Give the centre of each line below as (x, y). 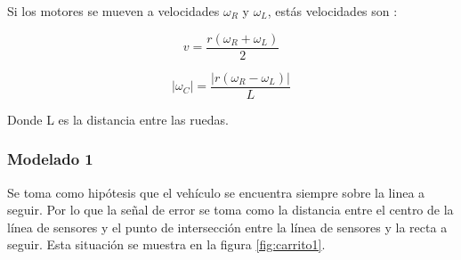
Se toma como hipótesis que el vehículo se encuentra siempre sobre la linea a (216, 192)
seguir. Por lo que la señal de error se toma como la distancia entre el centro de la (230, 210)
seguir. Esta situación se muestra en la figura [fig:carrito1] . (166, 244)
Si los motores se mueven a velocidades (113, 11)
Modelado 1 (50, 159)
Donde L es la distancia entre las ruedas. (118, 119)
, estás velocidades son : (332, 11)
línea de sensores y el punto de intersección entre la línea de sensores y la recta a (227, 227)
